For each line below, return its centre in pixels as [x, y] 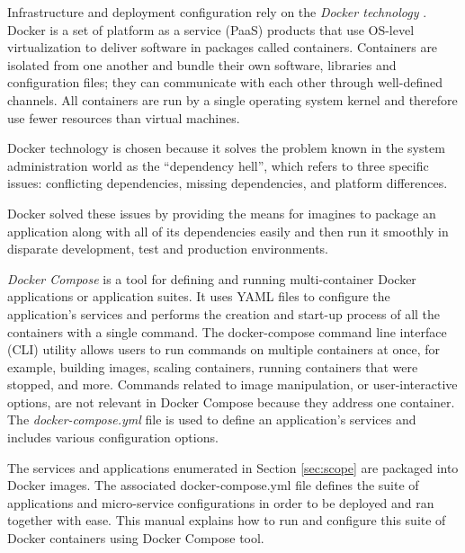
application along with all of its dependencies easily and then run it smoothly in [228, 231]
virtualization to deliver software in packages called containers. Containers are [223, 47]
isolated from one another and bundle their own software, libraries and [202, 64]
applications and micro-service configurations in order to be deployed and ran [221, 502]
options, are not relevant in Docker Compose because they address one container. [231, 401]
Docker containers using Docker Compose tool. [136, 538]
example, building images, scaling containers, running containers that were [213, 366]
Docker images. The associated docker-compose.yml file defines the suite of [213, 485]
